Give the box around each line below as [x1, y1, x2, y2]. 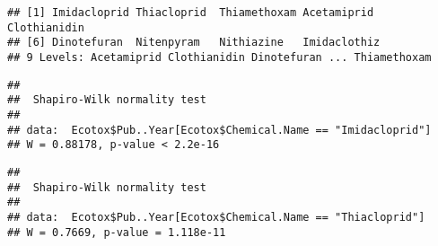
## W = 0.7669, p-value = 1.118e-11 [7, 225, 226, 239]
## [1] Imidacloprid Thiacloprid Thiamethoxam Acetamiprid [7, 6, 374, 19]
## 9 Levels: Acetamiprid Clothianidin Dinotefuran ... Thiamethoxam [7, 50, 432, 64]
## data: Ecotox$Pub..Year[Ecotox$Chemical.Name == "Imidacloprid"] [7, 123, 432, 136]
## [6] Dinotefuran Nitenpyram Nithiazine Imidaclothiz [7, 36, 381, 49]
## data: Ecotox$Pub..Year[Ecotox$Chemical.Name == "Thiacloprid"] [7, 210, 425, 224]
